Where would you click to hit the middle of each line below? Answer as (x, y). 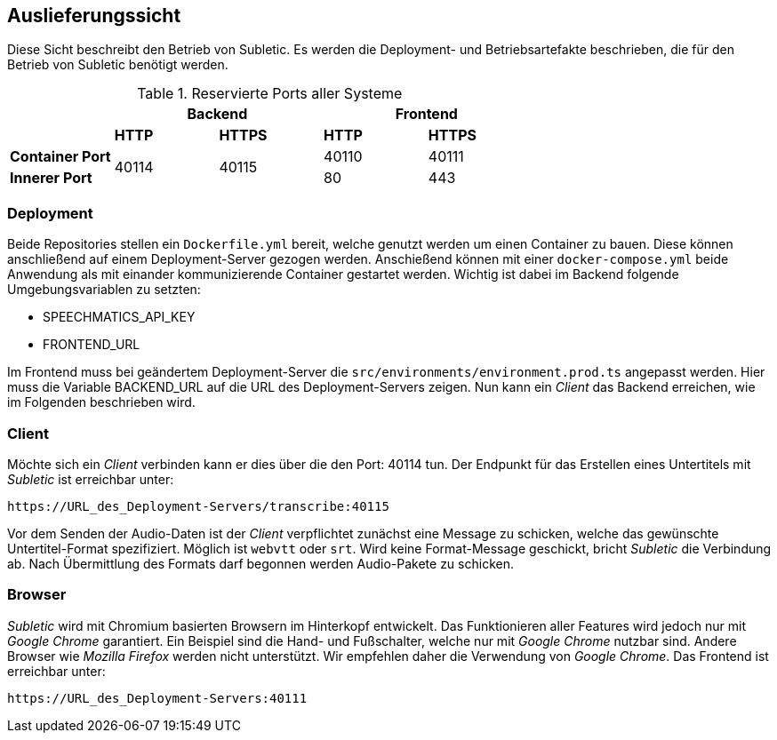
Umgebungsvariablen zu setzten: (104, 290)
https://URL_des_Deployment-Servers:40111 (157, 698)
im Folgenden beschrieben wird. (101, 402)
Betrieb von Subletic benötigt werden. (118, 65)
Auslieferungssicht (94, 16)
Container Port (60, 157)
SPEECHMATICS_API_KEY (119, 317)
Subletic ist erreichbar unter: (91, 479)
